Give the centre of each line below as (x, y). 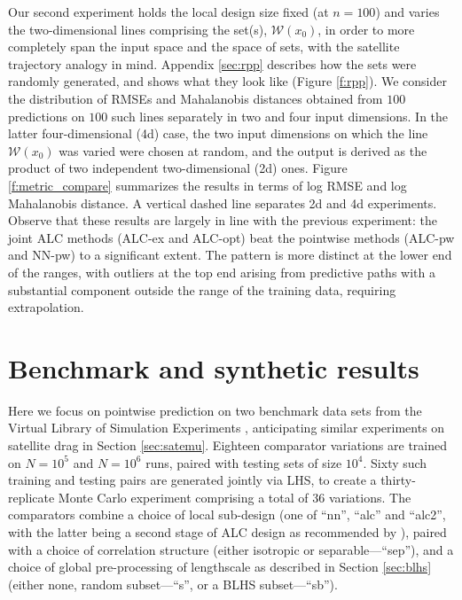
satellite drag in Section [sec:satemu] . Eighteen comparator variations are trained (228, 445)
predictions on (47, 116)
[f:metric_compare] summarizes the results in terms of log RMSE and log (208, 185)
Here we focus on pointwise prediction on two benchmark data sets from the (215, 410)
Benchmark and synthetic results (214, 367)
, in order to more (366, 29)
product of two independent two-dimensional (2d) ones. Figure (178, 168)
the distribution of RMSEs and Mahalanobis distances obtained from (196, 98)
